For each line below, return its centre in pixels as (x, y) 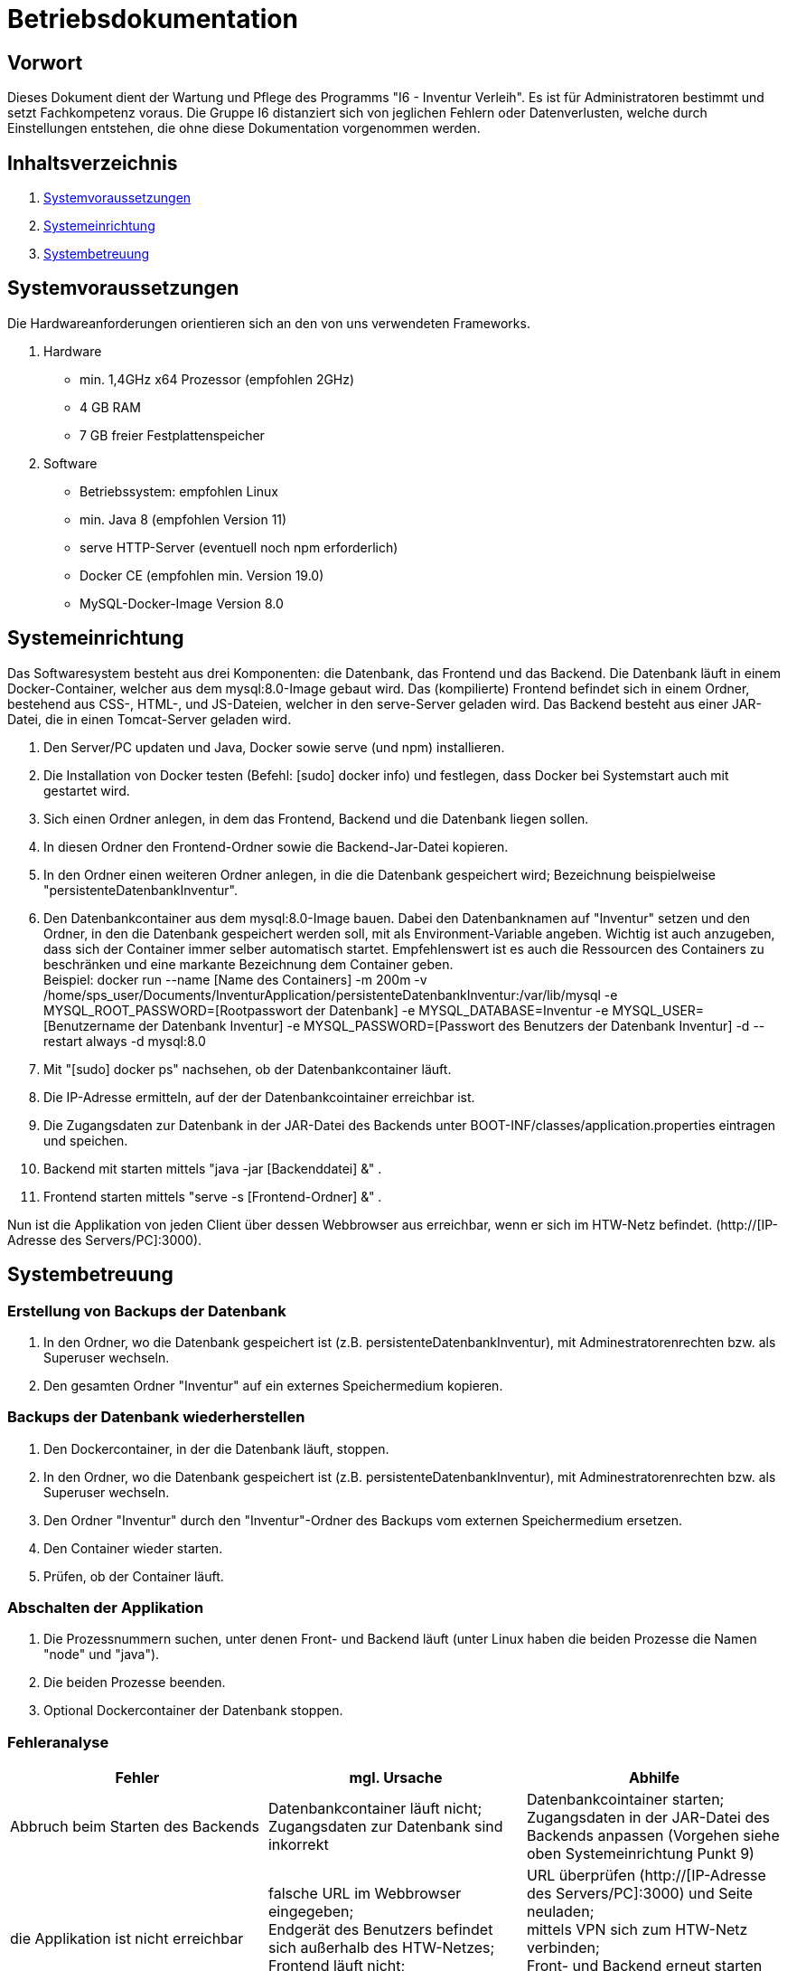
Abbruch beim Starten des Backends (135, 1827)
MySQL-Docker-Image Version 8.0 (182, 603)
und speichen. (86, 1140)
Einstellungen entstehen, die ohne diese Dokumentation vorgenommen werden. (244, 128)
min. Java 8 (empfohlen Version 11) (183, 519)
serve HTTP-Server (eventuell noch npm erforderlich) (239, 547)
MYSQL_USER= (658, 1010)
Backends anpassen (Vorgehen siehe (653, 1836)
